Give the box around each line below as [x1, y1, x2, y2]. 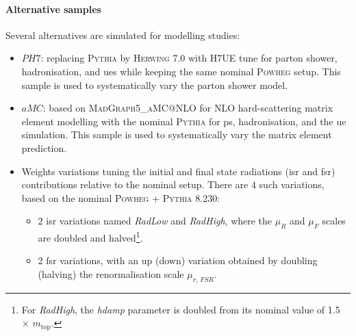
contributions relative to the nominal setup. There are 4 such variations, [21, 177, 325, 192]
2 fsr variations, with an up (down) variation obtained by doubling [38, 253, 318, 268]
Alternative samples [5, 1, 101, 16]
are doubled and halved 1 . [38, 229, 143, 244]
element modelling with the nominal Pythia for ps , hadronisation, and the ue [21, 114, 346, 128]
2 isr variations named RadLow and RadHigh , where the [38, 214, 272, 228]
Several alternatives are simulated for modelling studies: [5, 27, 240, 42]
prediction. [21, 140, 67, 155]
